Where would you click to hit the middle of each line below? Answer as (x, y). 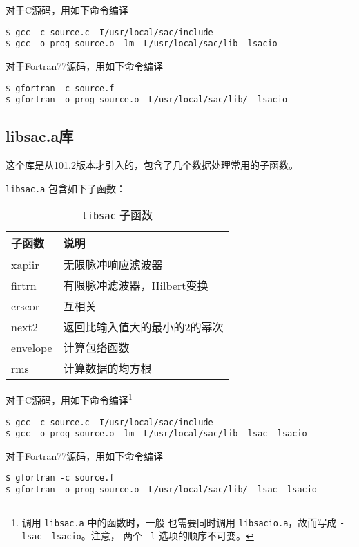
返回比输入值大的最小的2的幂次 (143, 327)
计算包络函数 (96, 348)
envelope (32, 347)
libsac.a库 (40, 136)
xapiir (25, 264)
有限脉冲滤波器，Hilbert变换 (136, 286)
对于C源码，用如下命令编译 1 (69, 399)
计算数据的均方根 (107, 369)
